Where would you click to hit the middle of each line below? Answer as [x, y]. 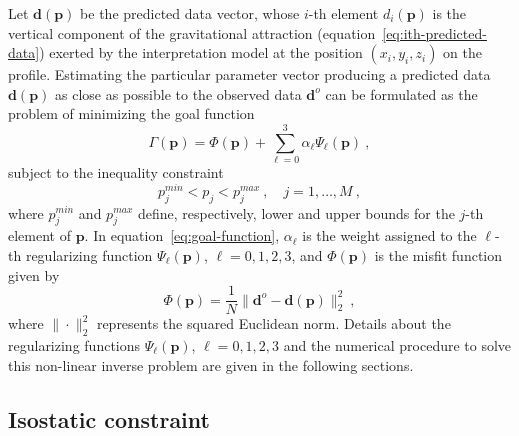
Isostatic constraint [109, 418]
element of [39, 235]
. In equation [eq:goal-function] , [182, 235]
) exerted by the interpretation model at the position [201, 52]
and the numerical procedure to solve [397, 345]
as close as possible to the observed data [178, 93]
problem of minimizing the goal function [131, 113]
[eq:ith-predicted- [434, 32]
